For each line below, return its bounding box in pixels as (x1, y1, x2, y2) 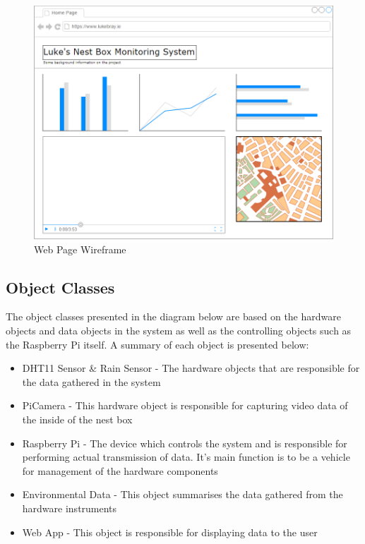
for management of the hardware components (22, 463, 218, 478)
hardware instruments (22, 500, 117, 515)
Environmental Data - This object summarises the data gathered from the (22, 487, 343, 502)
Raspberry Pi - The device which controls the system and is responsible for (22, 435, 347, 450)
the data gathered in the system (22, 374, 161, 389)
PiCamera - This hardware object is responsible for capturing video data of (22, 398, 348, 413)
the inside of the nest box (22, 411, 133, 426)
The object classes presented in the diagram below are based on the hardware (6, 309, 341, 324)
